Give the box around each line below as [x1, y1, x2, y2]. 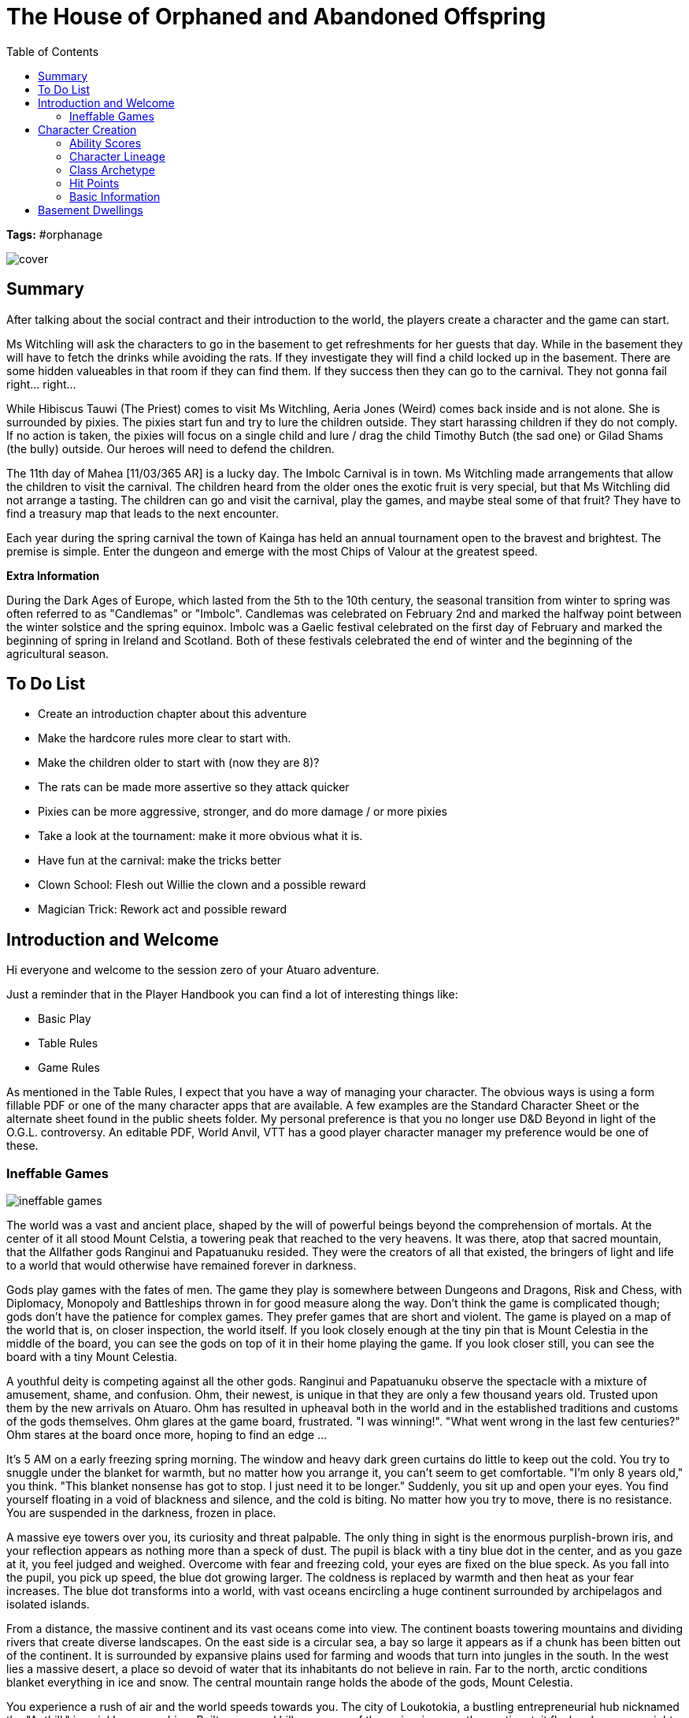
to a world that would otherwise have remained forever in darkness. [6, 1259, 357, 1273]
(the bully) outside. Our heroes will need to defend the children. [6, 441, 335, 456]
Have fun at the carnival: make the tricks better [38, 853, 282, 868]
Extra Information [6, 568, 100, 582]
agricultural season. [6, 646, 109, 660]
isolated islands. [6, 1597, 90, 1612]
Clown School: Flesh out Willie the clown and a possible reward [38, 878, 366, 892]
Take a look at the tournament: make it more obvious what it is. [38, 829, 363, 843]
